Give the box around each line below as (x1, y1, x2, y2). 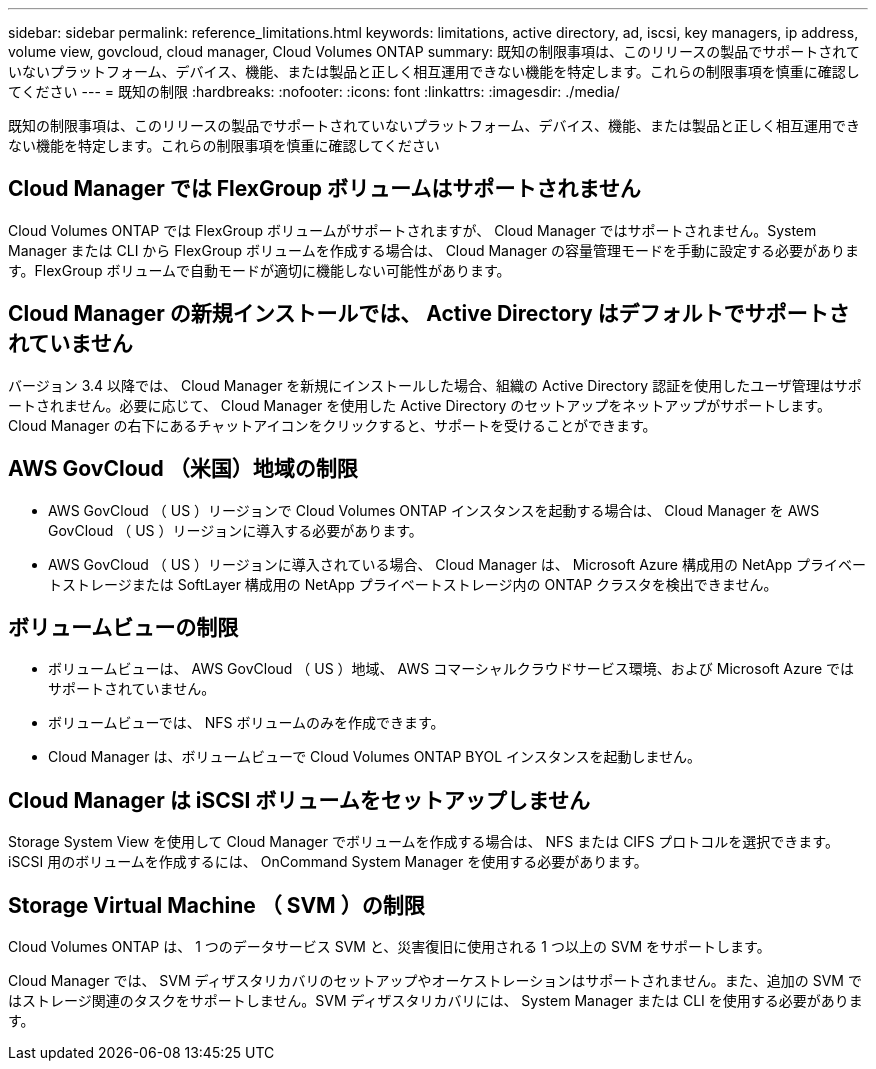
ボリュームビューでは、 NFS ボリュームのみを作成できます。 (48, 714, 445, 732)
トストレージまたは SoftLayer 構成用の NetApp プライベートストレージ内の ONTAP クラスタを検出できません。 (48, 575, 778, 593)
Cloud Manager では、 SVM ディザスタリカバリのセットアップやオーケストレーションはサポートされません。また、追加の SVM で (8, 972, 862, 990)
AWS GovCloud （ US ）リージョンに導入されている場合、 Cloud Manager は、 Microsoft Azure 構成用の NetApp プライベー (48, 555, 866, 573)
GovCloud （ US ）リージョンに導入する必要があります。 (48, 521, 423, 539)
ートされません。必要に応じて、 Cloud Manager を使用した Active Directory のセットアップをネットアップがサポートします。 (8, 396, 831, 414)
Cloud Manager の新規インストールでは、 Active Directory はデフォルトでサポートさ (8, 301, 850, 327)
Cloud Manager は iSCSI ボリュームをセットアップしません (8, 787, 591, 813)
